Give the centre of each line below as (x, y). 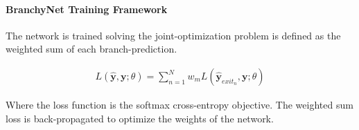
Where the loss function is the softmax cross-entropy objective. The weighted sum (179, 105)
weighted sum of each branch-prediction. (91, 49)
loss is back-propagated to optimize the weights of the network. (140, 118)
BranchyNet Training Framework (87, 9)
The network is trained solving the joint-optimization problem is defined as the (173, 35)
